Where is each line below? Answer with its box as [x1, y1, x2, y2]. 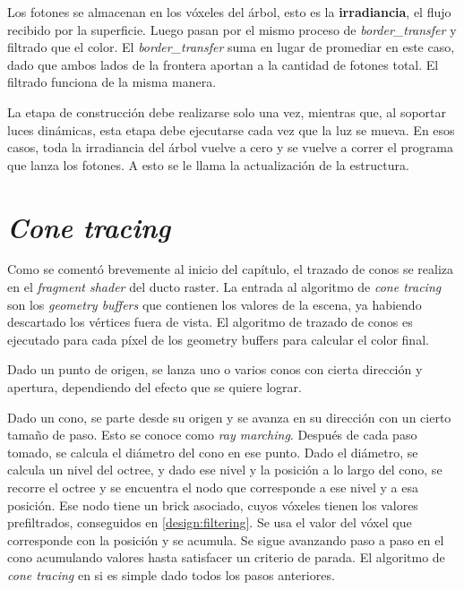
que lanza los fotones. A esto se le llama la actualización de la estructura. [7, 155, 409, 174]
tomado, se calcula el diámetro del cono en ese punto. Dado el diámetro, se [7, 442, 418, 461]
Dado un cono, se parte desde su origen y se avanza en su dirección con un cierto [7, 407, 451, 426]
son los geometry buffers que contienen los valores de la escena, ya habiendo [7, 295, 422, 313]
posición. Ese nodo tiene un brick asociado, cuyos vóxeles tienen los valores [7, 495, 418, 514]
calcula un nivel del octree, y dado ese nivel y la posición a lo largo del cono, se [7, 460, 443, 479]
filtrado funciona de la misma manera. [7, 73, 217, 91]
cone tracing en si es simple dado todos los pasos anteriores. [7, 565, 335, 584]
